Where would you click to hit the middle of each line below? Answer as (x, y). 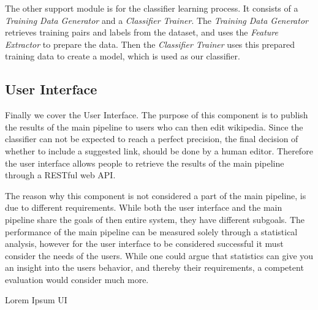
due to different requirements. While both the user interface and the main (144, 207)
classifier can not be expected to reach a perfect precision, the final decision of (152, 139)
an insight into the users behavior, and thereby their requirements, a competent (154, 267)
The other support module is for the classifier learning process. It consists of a (152, 8)
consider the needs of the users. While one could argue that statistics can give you (159, 255)
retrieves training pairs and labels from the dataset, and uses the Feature (142, 32)
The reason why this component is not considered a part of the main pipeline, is (156, 195)
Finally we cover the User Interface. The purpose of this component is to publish (157, 115)
